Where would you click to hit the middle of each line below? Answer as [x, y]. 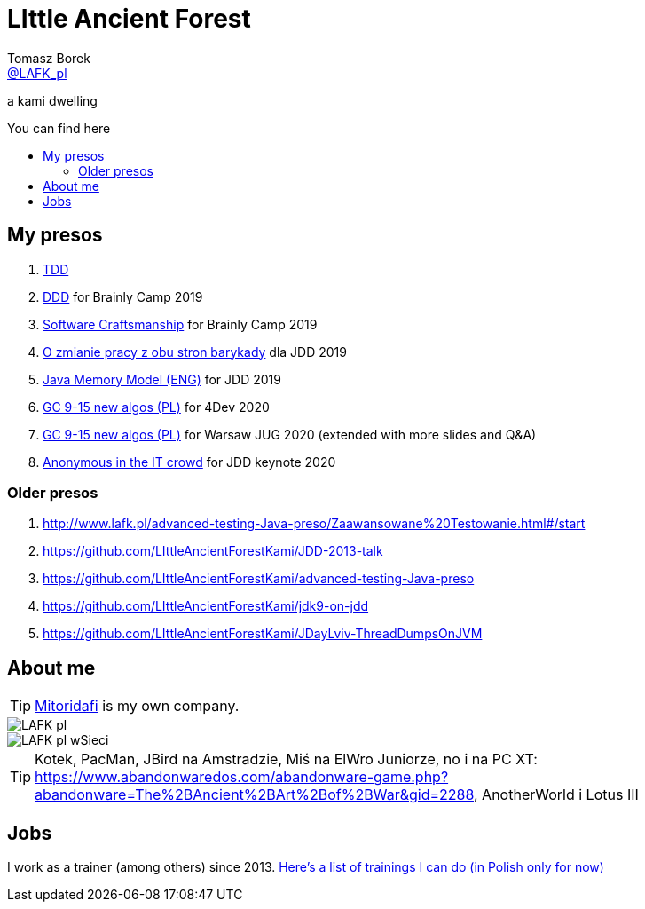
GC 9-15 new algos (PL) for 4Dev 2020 [156, 407]
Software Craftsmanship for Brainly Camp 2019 [180, 324]
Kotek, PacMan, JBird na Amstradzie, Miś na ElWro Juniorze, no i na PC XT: [286, 759]
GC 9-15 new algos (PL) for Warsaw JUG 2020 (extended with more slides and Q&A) [290, 434]
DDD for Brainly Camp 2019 [123, 296]
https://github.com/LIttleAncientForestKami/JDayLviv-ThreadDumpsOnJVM [263, 634]
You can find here [59, 128]
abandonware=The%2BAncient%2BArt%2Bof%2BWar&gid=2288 [254, 795]
